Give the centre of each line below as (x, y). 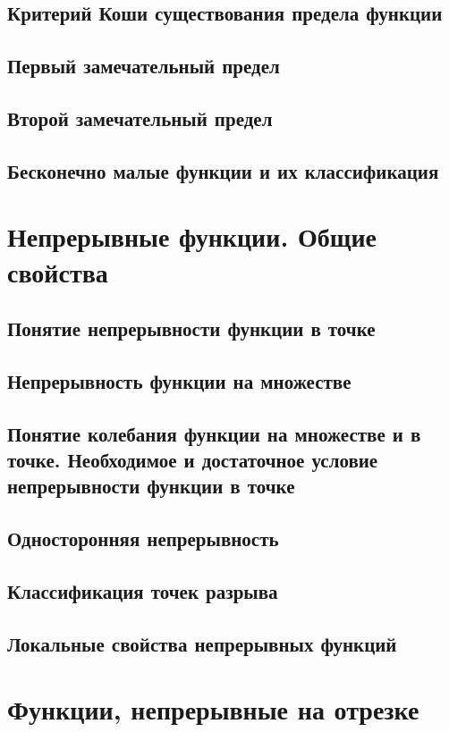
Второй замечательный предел (140, 118)
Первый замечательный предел (144, 66)
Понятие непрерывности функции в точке (191, 328)
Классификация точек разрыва (143, 590)
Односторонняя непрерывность (143, 538)
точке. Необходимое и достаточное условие (193, 460)
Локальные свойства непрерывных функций (202, 643)
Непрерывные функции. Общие (192, 236)
